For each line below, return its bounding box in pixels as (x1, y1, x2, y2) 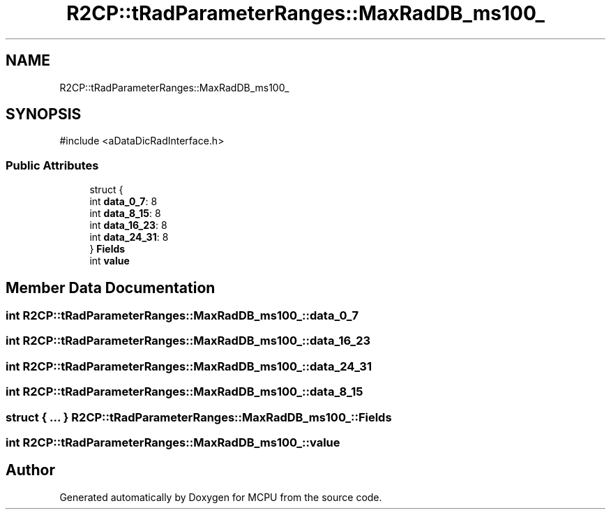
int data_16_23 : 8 (89, 219, 167, 232)
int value (89, 255, 130, 267)
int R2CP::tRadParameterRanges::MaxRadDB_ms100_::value (6, 435, 340, 449)
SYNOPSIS (6, 105, 82, 124)
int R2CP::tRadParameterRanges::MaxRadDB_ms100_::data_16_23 (6, 334, 371, 348)
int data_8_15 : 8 (89, 207, 161, 220)
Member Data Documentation (6, 278, 216, 297)
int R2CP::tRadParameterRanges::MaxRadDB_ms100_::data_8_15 (6, 385, 363, 399)
